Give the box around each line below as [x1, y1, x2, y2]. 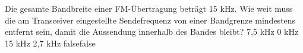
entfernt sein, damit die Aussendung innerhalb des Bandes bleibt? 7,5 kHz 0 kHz [5, 25, 299, 38]
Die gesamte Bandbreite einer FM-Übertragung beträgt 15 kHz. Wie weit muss [5, 2, 293, 14]
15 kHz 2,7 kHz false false [5, 37, 96, 49]
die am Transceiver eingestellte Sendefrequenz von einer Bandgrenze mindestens [5, 14, 296, 26]
